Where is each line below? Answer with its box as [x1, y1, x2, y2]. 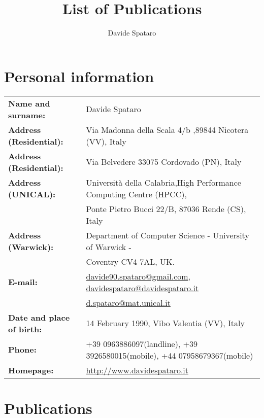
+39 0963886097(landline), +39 [86, 337, 198, 350]
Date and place [8, 311, 70, 323]
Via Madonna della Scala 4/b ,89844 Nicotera [86, 123, 249, 135]
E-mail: [8, 276, 38, 288]
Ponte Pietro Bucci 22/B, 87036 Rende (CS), [86, 202, 246, 215]
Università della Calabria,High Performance [86, 176, 241, 188]
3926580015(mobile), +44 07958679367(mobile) [86, 349, 253, 361]
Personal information [4, 65, 154, 86]
